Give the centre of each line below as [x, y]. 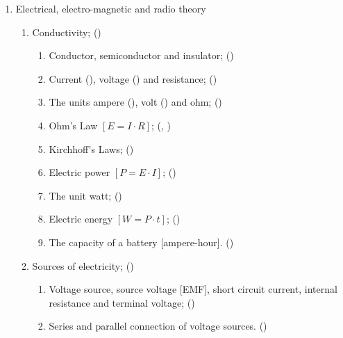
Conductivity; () [67, 32]
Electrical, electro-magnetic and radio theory [111, 8]
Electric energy [81, 219]
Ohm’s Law [73, 125]
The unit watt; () [85, 195]
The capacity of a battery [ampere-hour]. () [141, 242]
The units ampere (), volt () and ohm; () [135, 102]
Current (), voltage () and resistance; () [133, 78]
